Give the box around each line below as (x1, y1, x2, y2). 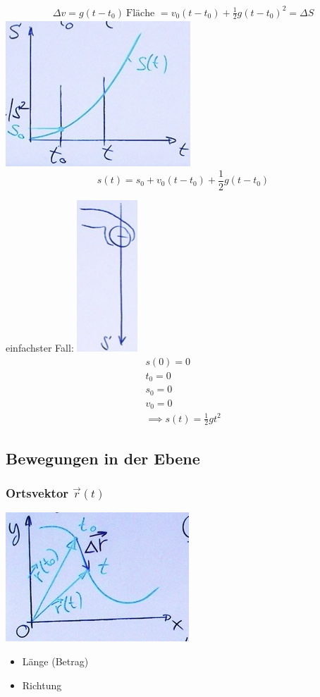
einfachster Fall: (6, 340, 74, 355)
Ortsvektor (6, 484, 69, 502)
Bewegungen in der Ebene (6, 447, 200, 469)
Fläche (126, 8, 155, 18)
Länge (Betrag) (22, 654, 89, 669)
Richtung (22, 677, 62, 692)
